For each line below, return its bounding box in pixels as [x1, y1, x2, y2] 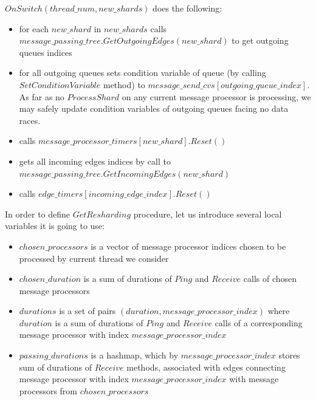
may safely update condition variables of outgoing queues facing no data [19, 102, 289, 115]
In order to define [5, 207, 70, 220]
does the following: [153, 2, 222, 14]
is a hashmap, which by [91, 349, 179, 362]
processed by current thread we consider [19, 252, 169, 264]
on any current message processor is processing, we [122, 90, 311, 103]
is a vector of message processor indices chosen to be [91, 239, 286, 252]
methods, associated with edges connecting [126, 360, 286, 373]
